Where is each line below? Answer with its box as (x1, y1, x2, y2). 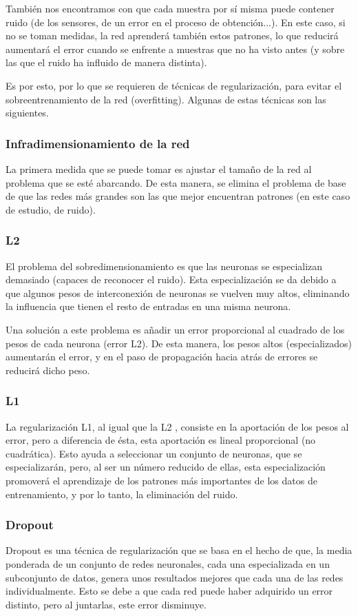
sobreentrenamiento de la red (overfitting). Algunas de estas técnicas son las (6, 92, 326, 106)
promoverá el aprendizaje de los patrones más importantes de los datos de (6, 473, 317, 487)
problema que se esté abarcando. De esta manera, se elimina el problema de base (6, 175, 346, 189)
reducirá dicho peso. (6, 362, 90, 377)
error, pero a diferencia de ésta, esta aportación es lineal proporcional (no (6, 433, 316, 447)
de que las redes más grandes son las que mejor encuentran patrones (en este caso (6, 189, 350, 203)
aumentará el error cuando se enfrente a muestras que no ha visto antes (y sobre (6, 41, 345, 56)
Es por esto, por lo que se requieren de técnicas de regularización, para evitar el (6, 78, 342, 92)
